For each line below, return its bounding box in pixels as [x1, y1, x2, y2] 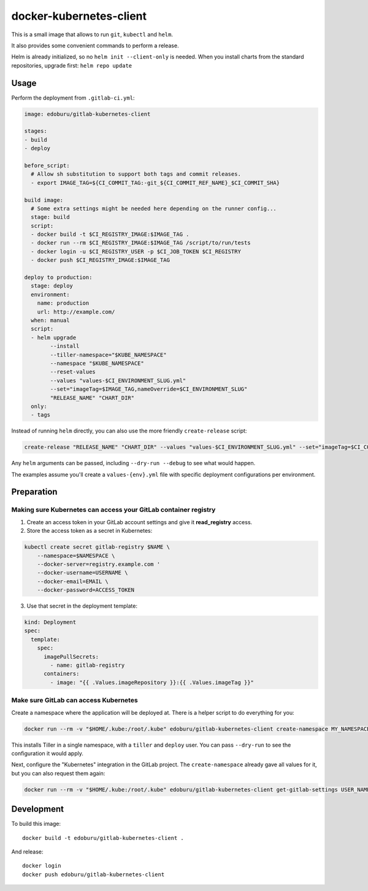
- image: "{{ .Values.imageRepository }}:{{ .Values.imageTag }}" [50, 679, 255, 686]
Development [11, 804, 64, 814]
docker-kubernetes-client [11, 9, 147, 23]
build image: [24, 197, 64, 203]
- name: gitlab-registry [50, 662, 125, 669]
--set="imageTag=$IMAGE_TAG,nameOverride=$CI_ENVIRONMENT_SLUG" [50, 386, 248, 393]
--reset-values [50, 369, 96, 375]
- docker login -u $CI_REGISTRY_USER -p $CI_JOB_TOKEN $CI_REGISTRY [31, 248, 242, 255]
